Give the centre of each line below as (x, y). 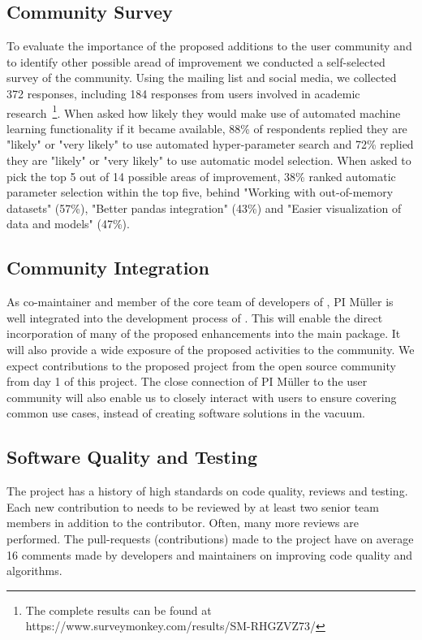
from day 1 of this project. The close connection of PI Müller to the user (187, 381)
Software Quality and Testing (132, 457)
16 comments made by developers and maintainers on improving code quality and (210, 554)
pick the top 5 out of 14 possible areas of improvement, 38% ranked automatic (201, 176)
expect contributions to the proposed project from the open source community (201, 365)
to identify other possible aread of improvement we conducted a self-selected (196, 61)
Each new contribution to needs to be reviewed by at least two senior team (193, 506)
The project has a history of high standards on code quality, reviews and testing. (207, 491)
